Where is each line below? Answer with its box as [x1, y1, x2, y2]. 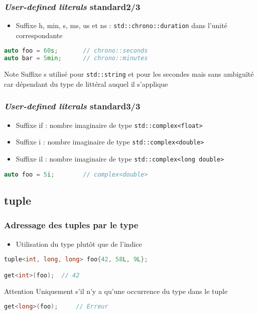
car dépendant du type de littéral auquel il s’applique [4, 78, 168, 89]
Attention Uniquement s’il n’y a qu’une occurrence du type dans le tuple [4, 285, 228, 296]
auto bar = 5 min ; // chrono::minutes [4, 55, 148, 62]
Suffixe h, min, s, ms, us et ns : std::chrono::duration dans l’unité [16, 20, 227, 31]
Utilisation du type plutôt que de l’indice [16, 238, 142, 249]
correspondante [16, 30, 63, 40]
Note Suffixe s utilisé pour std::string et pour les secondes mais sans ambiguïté [4, 69, 254, 79]
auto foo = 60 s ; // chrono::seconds [4, 47, 148, 55]
